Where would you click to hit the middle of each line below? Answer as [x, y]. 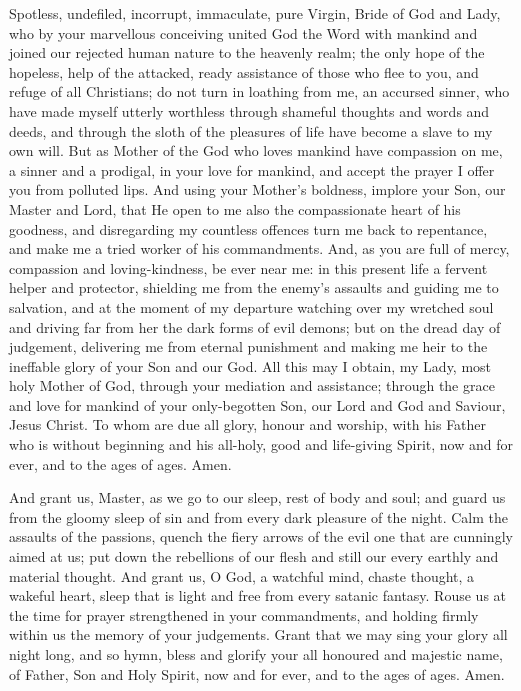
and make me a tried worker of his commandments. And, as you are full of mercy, [259, 248]
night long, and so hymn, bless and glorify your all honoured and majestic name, [256, 654]
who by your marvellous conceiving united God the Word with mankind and [243, 32]
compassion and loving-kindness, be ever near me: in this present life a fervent [248, 267]
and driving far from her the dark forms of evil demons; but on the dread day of [255, 326]
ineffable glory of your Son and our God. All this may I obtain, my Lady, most [250, 365]
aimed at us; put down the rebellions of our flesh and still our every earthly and [254, 556]
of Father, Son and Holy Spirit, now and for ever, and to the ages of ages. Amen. [257, 673]
